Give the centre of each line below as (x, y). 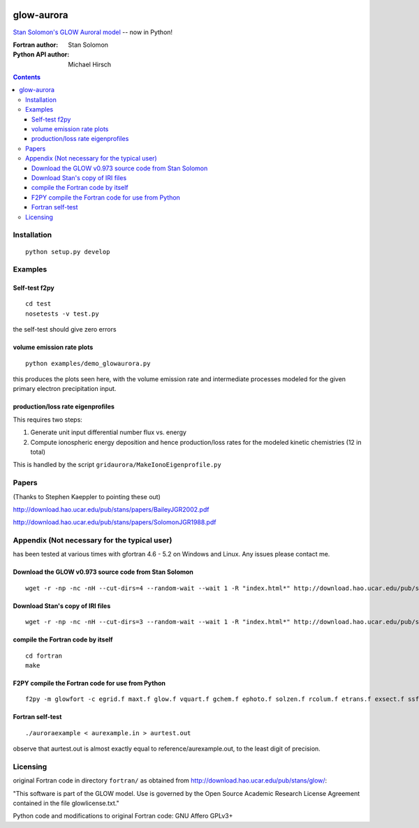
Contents (27, 77)
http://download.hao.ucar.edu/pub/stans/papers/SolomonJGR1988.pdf (115, 522)
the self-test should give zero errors (65, 330)
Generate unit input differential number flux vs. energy (108, 432)
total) (38, 452)
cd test (38, 304)
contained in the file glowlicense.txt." (66, 804)
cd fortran (44, 656)
